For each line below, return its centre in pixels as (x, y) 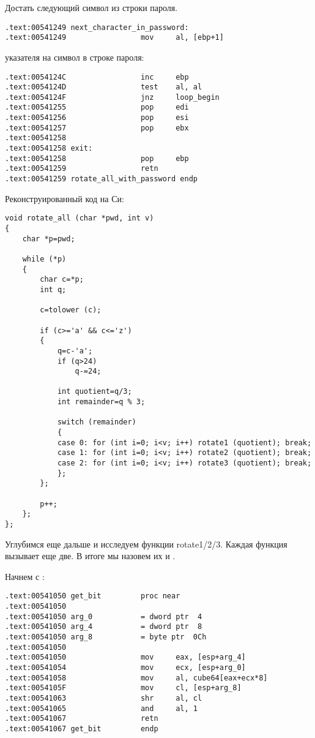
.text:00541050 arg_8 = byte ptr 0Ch (106, 637)
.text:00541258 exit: (49, 149)
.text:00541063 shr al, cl (104, 698)
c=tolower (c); (71, 310)
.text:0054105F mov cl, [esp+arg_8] (123, 688)
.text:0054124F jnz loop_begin (112, 97)
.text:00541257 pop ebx (97, 128)
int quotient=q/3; (94, 392)
